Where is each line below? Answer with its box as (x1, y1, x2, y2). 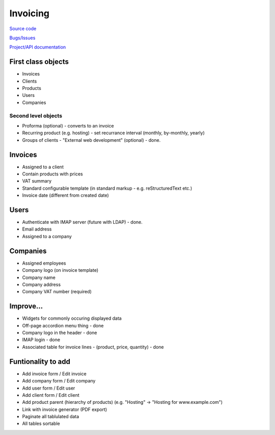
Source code (9, 25, 37, 32)
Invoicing (9, 8, 50, 19)
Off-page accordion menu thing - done (22, 322, 104, 328)
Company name (22, 274, 56, 280)
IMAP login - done (22, 337, 61, 343)
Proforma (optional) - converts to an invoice (22, 122, 114, 129)
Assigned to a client (22, 164, 64, 170)
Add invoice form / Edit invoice (22, 370, 87, 377)
